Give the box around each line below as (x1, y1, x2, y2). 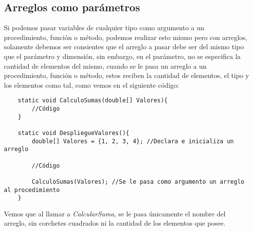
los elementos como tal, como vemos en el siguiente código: (4, 79, 179, 90)
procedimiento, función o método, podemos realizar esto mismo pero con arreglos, (4, 32, 248, 42)
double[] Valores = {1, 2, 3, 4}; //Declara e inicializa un (32, 137, 234, 145)
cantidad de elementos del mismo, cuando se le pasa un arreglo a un (4, 60, 207, 71)
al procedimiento (4, 186, 60, 193)
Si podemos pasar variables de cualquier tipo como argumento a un (4, 22, 204, 33)
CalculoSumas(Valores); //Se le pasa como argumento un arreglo (32, 178, 244, 185)
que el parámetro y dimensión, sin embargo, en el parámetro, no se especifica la (4, 51, 241, 61)
